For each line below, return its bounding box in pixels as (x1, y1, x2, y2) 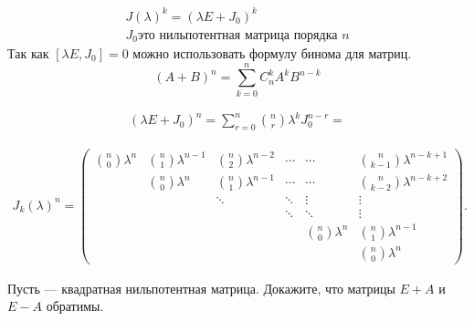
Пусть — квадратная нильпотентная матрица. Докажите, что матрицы (7, 278, 395, 297)
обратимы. (46, 296, 104, 316)
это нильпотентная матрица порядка (137, 28, 338, 42)
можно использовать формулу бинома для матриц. (132, 44, 412, 63)
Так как (7, 44, 49, 63)
